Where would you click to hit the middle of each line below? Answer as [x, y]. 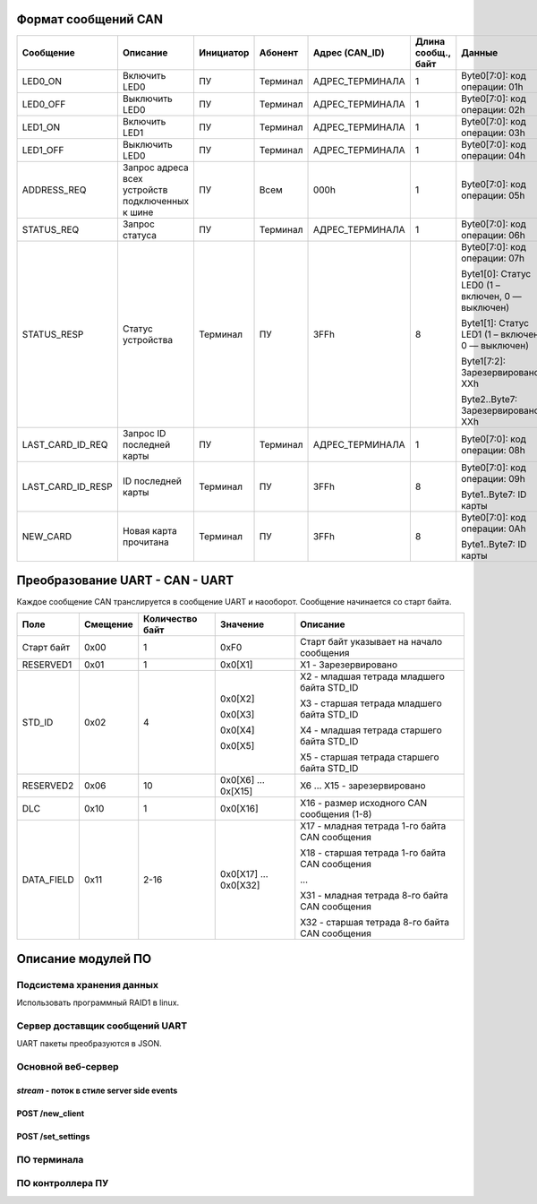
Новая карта [150, 530]
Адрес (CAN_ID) [349, 52]
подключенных [156, 201]
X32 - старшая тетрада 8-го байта [375, 923]
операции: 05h [493, 195]
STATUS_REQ [51, 229]
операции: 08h [493, 450]
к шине [138, 212]
